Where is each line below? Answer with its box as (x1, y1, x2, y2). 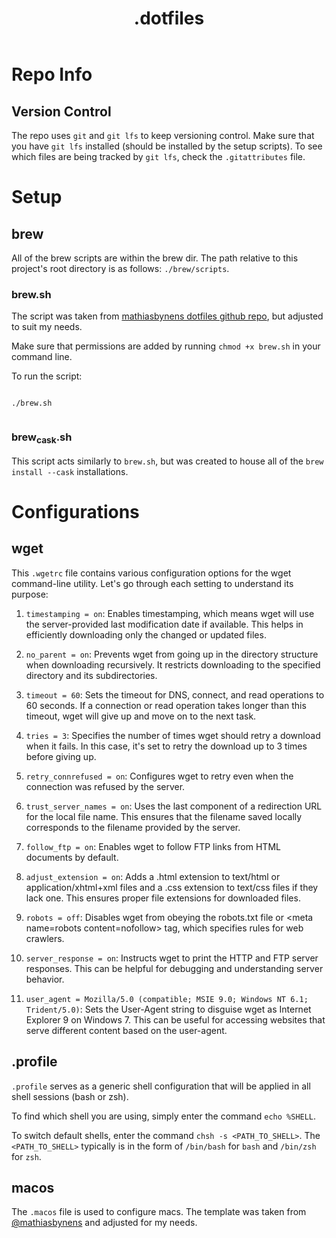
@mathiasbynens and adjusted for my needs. (11, 1217, 198, 1229)
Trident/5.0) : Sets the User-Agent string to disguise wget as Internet (25, 1003, 312, 1015)
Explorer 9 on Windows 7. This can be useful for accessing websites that (25, 1013, 326, 1026)
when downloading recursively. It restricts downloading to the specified (25, 658, 321, 671)
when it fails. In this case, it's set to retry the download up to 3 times (25, 740, 308, 752)
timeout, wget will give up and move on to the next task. (25, 710, 257, 722)
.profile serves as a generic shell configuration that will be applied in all (11, 1080, 311, 1092)
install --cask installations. (11, 465, 129, 477)
